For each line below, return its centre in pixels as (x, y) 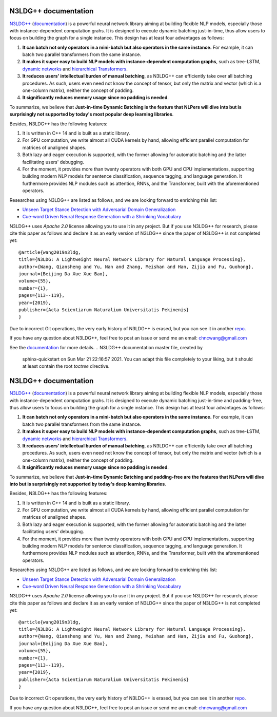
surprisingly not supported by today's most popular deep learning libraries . (92, 114)
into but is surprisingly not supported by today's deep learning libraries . (88, 484)
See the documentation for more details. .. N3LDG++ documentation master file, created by (106, 347)
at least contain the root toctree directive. (66, 366)
